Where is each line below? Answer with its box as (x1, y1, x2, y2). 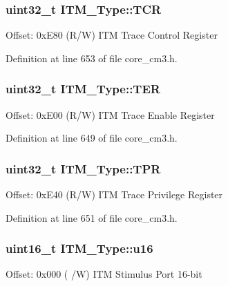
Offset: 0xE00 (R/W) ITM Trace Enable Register (6, 107, 215, 122)
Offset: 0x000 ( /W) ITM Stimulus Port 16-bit (6, 267, 202, 281)
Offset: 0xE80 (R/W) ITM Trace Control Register (6, 28, 218, 42)
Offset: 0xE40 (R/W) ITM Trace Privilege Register (6, 187, 223, 202)
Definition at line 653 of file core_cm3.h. (6, 50, 178, 65)
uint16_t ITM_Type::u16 (6, 240, 153, 257)
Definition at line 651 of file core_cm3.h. (6, 210, 178, 225)
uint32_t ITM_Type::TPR (6, 160, 161, 177)
